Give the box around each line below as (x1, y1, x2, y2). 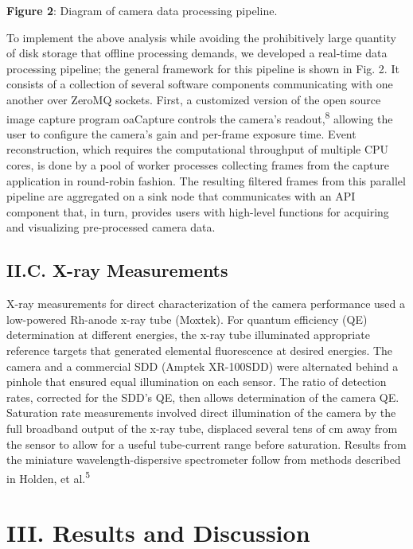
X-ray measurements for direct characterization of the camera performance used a (6, 295, 406, 312)
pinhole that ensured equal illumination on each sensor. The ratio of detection (6, 373, 387, 390)
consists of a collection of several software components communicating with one (6, 76, 393, 92)
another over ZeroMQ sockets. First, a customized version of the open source (6, 91, 381, 107)
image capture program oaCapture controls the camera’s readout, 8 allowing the (6, 107, 393, 127)
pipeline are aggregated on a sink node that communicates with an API (6, 188, 356, 204)
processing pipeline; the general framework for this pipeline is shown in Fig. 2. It (6, 60, 399, 76)
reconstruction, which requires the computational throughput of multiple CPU (6, 141, 389, 158)
